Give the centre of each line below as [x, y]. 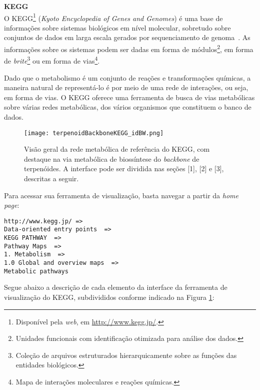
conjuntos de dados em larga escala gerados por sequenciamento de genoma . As [127, 37]
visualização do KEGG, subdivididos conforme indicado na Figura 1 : [109, 297]
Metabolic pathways [36, 271]
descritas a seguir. [51, 178]
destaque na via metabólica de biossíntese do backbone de [112, 158]
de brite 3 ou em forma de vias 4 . [52, 60]
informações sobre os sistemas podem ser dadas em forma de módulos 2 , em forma [129, 48]
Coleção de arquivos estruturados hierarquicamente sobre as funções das [126, 355]
